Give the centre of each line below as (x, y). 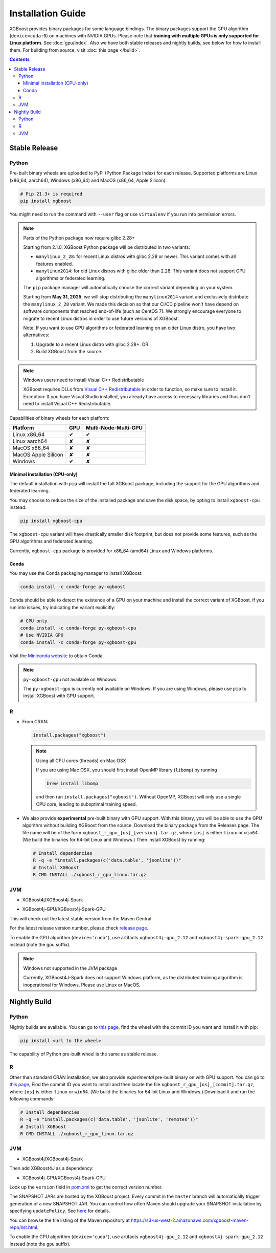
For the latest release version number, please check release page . (79, 928)
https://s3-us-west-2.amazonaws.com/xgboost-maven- (190, 1220)
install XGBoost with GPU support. (59, 696)
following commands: (32, 1098)
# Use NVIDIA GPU (42, 635)
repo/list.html (24, 1227)
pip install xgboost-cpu (51, 521)
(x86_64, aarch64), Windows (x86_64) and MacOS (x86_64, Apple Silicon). (88, 180)
